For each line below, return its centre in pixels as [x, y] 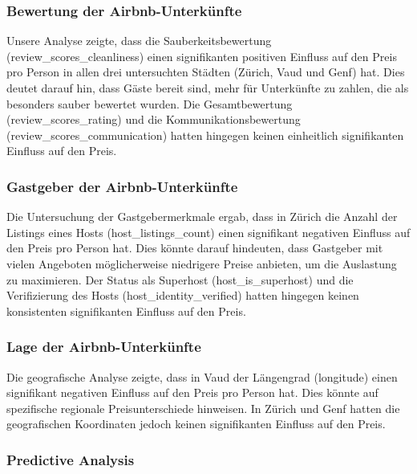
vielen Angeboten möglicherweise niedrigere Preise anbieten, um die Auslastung [202, 263]
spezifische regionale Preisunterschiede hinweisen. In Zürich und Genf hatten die [203, 408]
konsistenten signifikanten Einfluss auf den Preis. [126, 311]
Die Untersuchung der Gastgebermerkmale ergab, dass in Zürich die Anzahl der [202, 217]
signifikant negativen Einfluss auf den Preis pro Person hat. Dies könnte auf [192, 392]
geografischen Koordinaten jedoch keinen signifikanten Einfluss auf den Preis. [196, 424]
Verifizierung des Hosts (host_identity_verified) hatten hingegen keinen [183, 295]
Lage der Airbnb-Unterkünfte [104, 347]
